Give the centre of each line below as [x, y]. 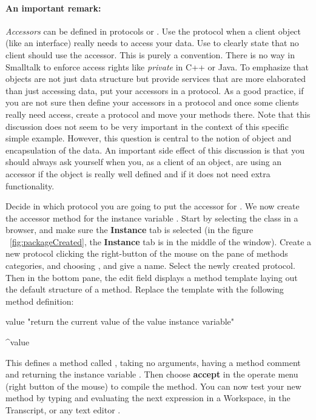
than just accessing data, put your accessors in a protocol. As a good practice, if [155, 90]
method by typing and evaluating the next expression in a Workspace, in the [148, 398]
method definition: [40, 301]
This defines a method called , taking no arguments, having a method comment [153, 362]
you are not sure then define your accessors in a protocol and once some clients [152, 102]
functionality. [30, 185]
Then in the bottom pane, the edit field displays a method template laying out [152, 277]
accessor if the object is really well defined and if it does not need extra [138, 173]
